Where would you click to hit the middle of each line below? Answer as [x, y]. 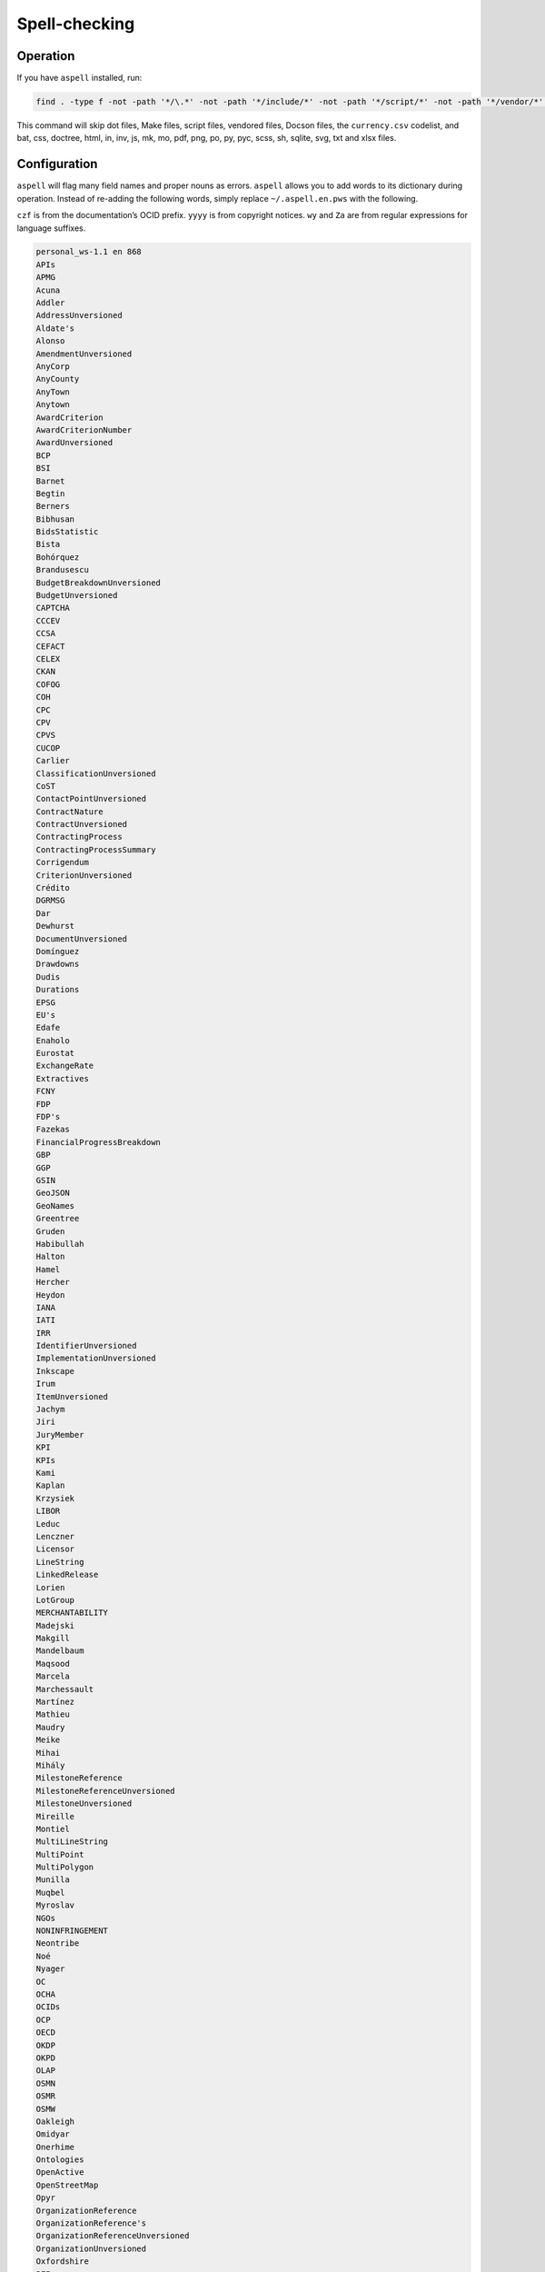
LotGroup [55, 1600]
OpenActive [60, 2172]
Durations [58, 990]
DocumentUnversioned [81, 939]
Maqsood [53, 1664]
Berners [53, 506]
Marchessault [65, 1689]
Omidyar [53, 2134]
